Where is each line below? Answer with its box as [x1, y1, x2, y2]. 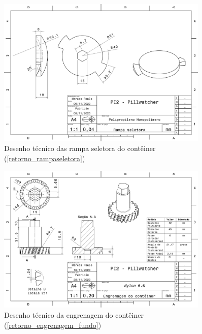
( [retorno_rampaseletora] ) [4, 153, 85, 163]
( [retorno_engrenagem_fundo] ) [4, 319, 102, 330]
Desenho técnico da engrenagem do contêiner [4, 309, 144, 320]
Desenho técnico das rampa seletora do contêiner [4, 143, 156, 154]
